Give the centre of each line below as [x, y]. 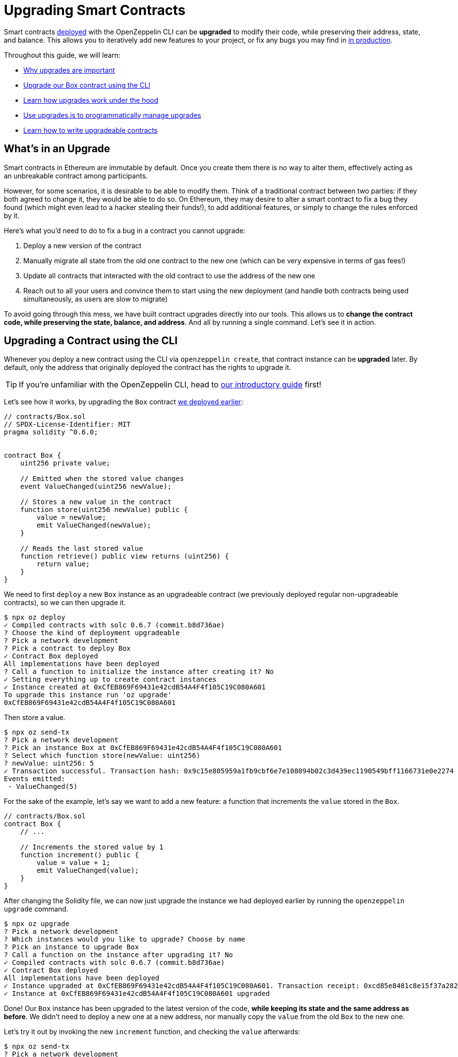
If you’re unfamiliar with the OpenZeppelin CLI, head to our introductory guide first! [170, 385]
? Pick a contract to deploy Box [67, 649]
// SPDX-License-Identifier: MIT [67, 424]
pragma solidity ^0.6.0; [51, 432]
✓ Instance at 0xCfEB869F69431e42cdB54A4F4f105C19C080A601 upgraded [137, 994]
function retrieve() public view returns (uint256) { [124, 556]
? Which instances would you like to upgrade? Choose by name [125, 939]
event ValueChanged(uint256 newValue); [96, 487]
